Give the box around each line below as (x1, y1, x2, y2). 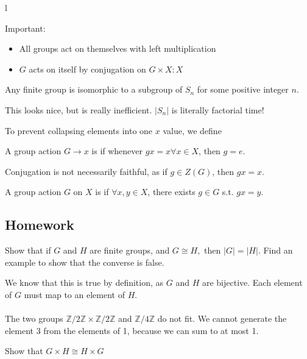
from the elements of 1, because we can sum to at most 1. (43, 324, 259, 336)
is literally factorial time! (171, 103, 264, 116)
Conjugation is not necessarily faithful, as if (5, 165, 168, 177)
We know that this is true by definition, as (5, 276, 164, 289)
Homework (5, 215, 74, 234)
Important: (5, 21, 46, 34)
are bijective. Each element (202, 276, 303, 289)
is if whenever (91, 144, 143, 157)
